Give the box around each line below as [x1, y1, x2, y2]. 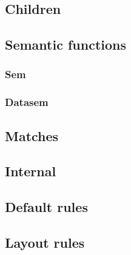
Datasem [5, 94, 49, 110]
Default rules [5, 197, 88, 216]
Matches [5, 126, 59, 145]
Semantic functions [5, 35, 127, 54]
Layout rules [5, 233, 85, 251]
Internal [5, 162, 56, 180]
